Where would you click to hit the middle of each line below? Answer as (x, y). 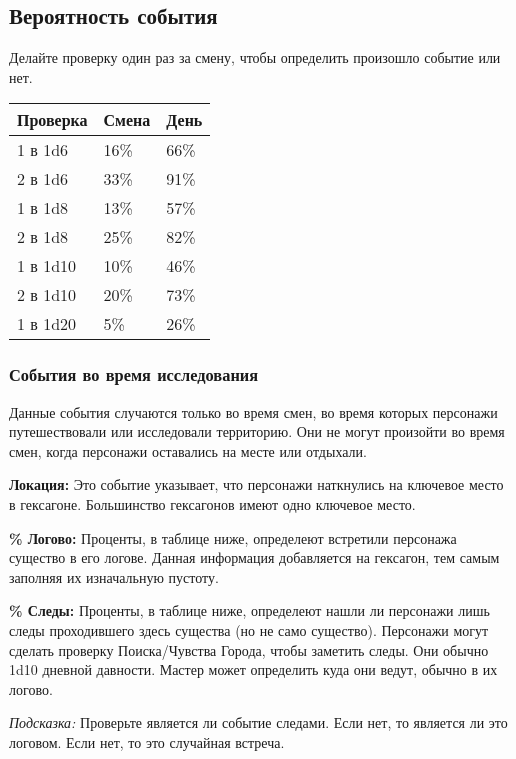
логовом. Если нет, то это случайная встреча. (147, 741)
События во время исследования (134, 374)
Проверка (52, 120)
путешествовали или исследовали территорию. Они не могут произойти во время (257, 431)
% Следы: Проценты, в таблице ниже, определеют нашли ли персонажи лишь (249, 610)
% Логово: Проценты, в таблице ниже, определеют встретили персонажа (233, 537)
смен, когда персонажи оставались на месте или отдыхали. (188, 450)
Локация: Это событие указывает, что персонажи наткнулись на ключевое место (256, 484)
